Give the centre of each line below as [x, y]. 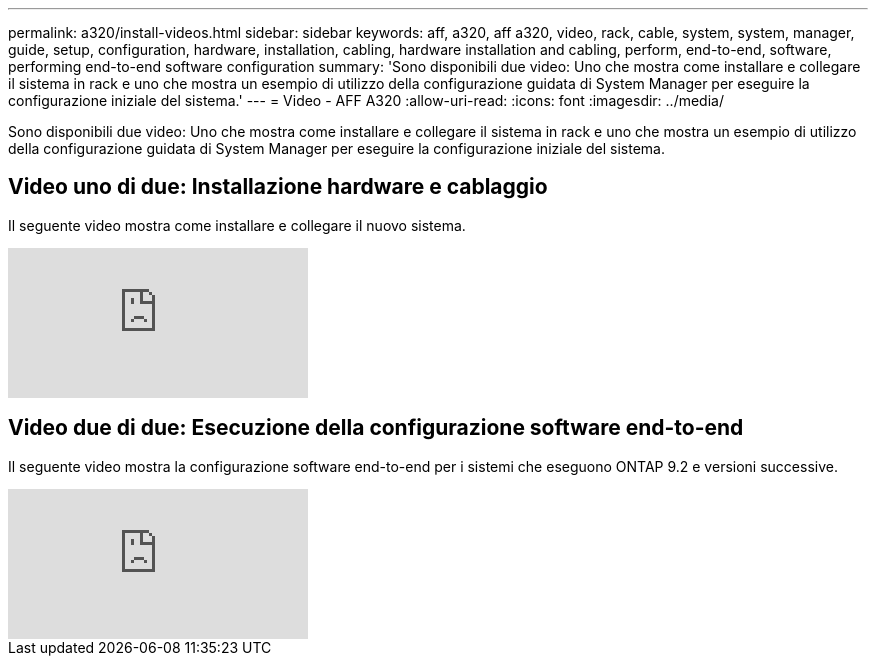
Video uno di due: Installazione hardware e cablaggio [278, 187]
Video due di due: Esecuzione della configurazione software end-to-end [376, 428]
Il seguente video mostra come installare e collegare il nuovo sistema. [237, 225]
